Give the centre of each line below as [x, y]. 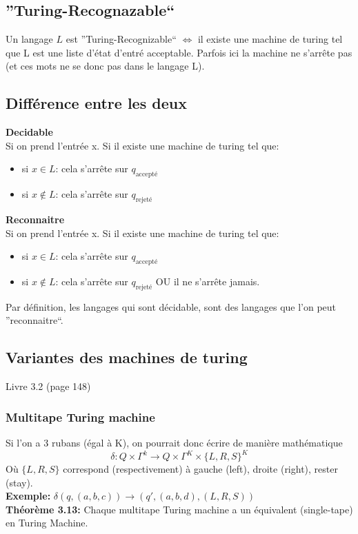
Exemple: [28, 496]
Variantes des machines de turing [127, 357]
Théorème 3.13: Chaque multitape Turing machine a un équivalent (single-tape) [179, 509]
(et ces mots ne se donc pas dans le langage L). [105, 66]
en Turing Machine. [47, 523]
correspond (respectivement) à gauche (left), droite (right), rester [200, 469]
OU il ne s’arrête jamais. [208, 281]
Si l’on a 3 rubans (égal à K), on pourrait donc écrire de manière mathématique [174, 442]
